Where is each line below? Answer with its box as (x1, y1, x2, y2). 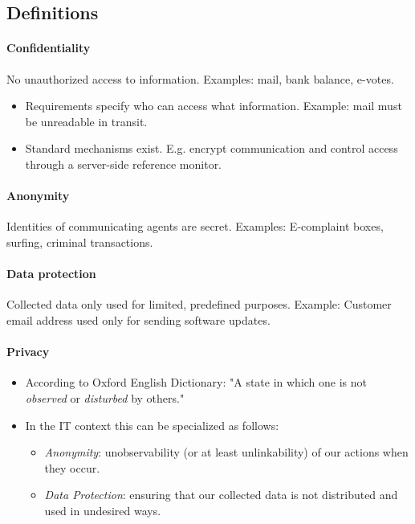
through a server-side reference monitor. (25, 155, 222, 172)
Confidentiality (6, 39, 91, 56)
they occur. (44, 459, 100, 476)
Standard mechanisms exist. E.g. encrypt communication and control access (25, 140, 398, 157)
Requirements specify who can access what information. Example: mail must (25, 97, 402, 114)
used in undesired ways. (44, 501, 161, 518)
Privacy (6, 343, 50, 360)
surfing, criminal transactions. (6, 233, 153, 250)
